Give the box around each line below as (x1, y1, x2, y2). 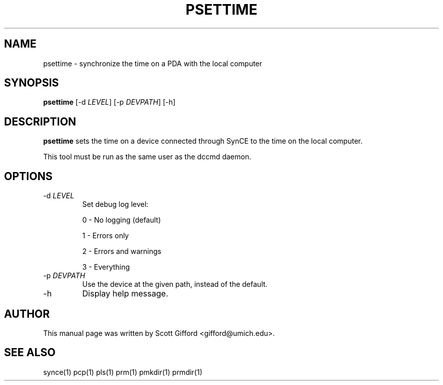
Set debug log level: (82, 200, 149, 209)
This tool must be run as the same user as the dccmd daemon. (43, 152, 251, 161)
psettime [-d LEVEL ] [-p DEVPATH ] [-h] (43, 98, 175, 107)
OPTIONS (4, 169, 53, 183)
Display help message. (82, 288, 168, 299)
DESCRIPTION (4, 115, 76, 128)
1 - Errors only (82, 231, 129, 240)
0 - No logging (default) (82, 216, 161, 225)
